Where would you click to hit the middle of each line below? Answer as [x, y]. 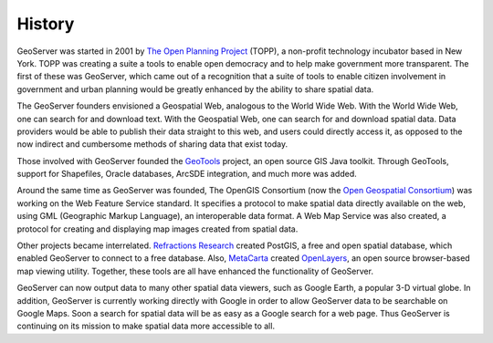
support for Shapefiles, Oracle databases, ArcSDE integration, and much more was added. [187, 174]
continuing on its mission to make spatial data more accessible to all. [146, 326]
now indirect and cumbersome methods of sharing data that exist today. [152, 144]
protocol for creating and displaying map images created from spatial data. [157, 229]
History [46, 24]
